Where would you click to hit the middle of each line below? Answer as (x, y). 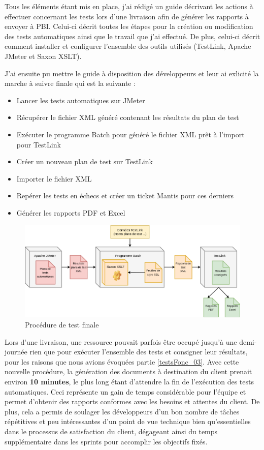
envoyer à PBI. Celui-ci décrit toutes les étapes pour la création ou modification (129, 26)
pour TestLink (39, 144)
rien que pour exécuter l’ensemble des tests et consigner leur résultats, (139, 352)
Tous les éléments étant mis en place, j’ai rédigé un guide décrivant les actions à (129, 6)
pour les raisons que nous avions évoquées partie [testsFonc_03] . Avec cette (122, 361)
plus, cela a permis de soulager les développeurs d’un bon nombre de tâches (122, 411)
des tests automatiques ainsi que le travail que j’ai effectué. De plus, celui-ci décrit (133, 36)
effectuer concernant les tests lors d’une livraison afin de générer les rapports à (127, 16)
